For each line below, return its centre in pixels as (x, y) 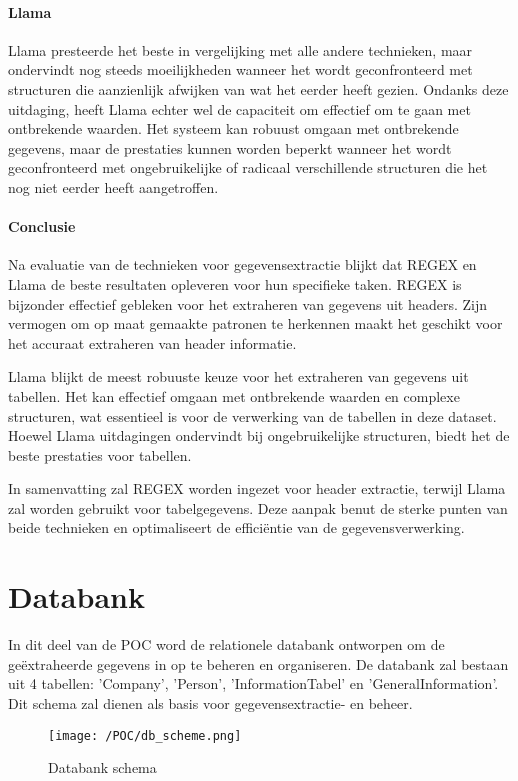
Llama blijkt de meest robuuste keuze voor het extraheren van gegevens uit (238, 376)
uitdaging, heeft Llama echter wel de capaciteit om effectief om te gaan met (239, 108)
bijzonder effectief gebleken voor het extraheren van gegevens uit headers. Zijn (248, 303)
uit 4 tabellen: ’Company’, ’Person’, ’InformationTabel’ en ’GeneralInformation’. (253, 683)
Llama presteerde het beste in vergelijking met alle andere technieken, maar (240, 49)
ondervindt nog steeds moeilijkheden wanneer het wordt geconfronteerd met (240, 69)
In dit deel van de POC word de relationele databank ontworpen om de (226, 644)
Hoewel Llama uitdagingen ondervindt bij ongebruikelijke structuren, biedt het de (259, 435)
